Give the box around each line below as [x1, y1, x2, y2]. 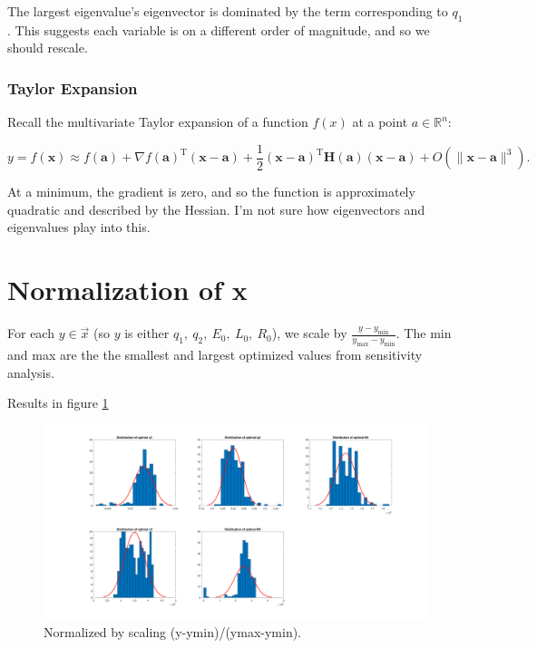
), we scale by [271, 324, 347, 343]
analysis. [7, 363, 54, 382]
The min [404, 324, 452, 343]
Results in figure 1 [7, 393, 109, 412]
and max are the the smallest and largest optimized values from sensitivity [7, 344, 423, 363]
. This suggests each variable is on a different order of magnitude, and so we [7, 20, 430, 39]
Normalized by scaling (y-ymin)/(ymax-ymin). [44, 622, 302, 641]
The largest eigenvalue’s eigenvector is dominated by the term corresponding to [7, 2, 448, 20]
